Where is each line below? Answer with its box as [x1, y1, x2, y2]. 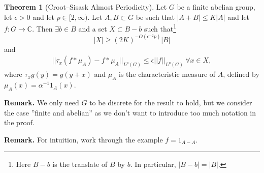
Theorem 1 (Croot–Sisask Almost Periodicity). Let [4, 2, 167, 12]
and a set [78, 23, 107, 34]
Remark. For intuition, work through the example [4, 134, 163, 145]
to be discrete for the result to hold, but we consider [89, 97, 252, 107]
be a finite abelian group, [177, 2, 255, 12]
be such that [136, 11, 175, 22]
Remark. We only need [4, 97, 79, 107]
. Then [32, 23, 53, 34]
